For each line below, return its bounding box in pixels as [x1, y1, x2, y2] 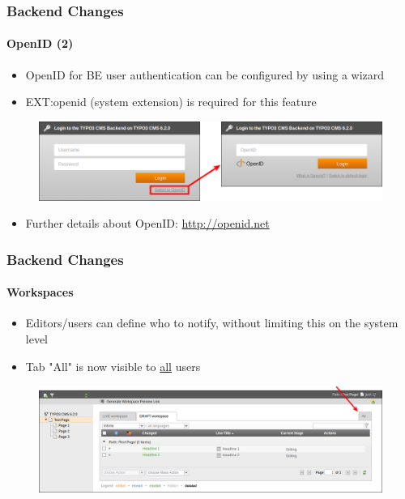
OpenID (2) [6, 35, 74, 52]
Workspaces [6, 284, 74, 301]
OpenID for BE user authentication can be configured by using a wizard [25, 66, 385, 83]
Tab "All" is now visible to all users [25, 357, 201, 374]
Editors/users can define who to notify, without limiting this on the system [25, 314, 399, 331]
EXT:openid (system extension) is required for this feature [25, 93, 317, 110]
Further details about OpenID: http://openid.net [25, 215, 270, 232]
